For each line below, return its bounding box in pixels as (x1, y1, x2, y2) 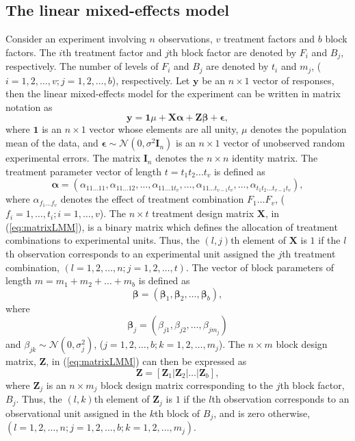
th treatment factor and (62, 45, 162, 59)
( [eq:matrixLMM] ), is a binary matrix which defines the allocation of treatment (5, 219, 338, 234)
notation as (5, 99, 53, 114)
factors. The (5, 45, 56, 59)
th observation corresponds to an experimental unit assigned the (5, 246, 275, 260)
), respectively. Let (111, 73, 190, 87)
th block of (154, 405, 200, 420)
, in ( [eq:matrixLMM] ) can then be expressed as (46, 354, 247, 368)
